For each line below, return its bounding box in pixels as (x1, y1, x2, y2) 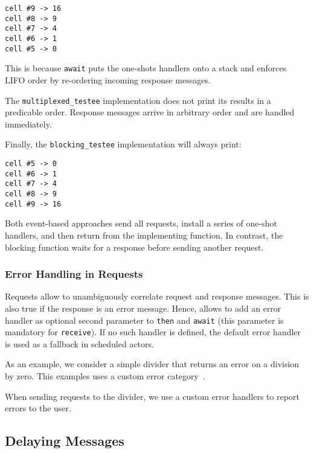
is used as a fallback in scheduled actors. (5, 337, 154, 350)
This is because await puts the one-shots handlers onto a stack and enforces (5, 62, 287, 74)
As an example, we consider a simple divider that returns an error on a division (5, 358, 300, 370)
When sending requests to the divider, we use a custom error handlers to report (5, 390, 300, 402)
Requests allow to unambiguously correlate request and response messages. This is (5, 290, 309, 303)
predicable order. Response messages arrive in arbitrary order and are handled (5, 106, 295, 118)
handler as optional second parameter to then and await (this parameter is (5, 313, 284, 326)
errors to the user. (5, 402, 71, 414)
